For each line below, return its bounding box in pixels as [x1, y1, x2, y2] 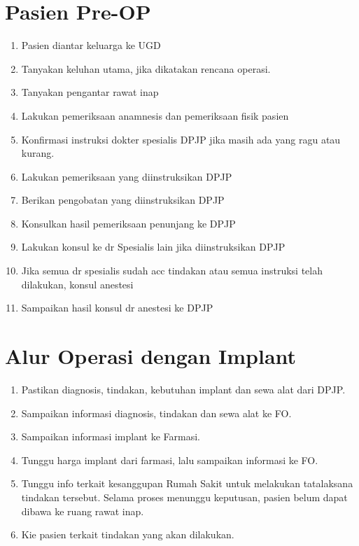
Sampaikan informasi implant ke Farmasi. [21, 429, 200, 444]
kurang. [21, 146, 55, 160]
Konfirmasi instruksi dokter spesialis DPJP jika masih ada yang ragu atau [21, 132, 341, 146]
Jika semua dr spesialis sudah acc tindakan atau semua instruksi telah [21, 263, 323, 278]
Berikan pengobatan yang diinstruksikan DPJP [21, 192, 225, 207]
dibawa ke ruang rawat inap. [21, 503, 144, 518]
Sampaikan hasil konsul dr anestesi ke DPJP [21, 300, 213, 315]
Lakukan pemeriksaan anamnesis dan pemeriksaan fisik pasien [21, 108, 289, 122]
